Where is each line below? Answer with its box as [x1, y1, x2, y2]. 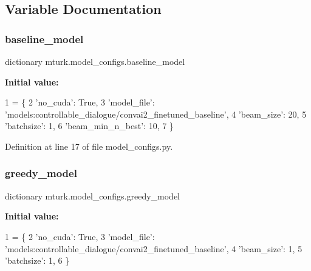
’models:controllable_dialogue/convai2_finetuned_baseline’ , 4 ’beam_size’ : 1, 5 [5, 242, 302, 255]
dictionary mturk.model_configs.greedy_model [5, 189, 180, 202]
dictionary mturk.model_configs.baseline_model [5, 55, 185, 67]
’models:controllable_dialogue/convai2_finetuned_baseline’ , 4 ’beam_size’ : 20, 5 [5, 107, 307, 120]
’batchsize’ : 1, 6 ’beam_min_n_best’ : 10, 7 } [5, 119, 174, 132]
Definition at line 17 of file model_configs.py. [5, 139, 173, 152]
